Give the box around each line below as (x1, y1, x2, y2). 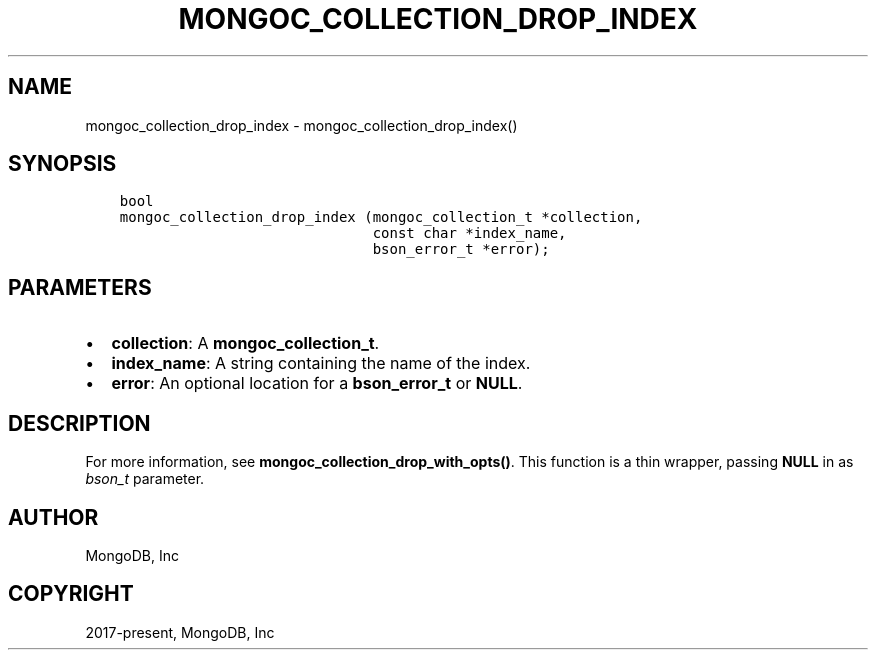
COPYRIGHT (8, 581, 134, 607)
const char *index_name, (372, 225, 567, 242)
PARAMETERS (8, 274, 152, 300)
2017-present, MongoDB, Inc (85, 623, 275, 641)
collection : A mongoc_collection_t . (111, 333, 380, 354)
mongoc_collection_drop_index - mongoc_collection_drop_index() (85, 116, 518, 134)
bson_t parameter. (85, 470, 205, 488)
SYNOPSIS (8, 151, 117, 177)
